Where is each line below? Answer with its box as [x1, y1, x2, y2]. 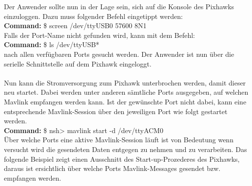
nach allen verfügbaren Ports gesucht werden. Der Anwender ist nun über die [4, 49, 234, 59]
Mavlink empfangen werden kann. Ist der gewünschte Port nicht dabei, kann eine [4, 96, 247, 106]
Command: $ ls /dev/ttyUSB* [4, 39, 99, 50]
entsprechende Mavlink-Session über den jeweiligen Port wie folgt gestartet [4, 106, 228, 116]
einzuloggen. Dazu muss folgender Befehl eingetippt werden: [4, 11, 183, 21]
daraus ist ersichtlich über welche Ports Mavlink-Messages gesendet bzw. [4, 163, 221, 173]
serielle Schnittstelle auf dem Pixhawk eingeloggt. [4, 58, 152, 68]
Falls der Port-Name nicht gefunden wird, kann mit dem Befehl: [4, 30, 195, 40]
